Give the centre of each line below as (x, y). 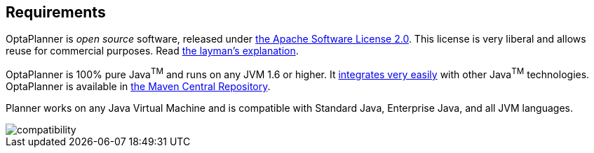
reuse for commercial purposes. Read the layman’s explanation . (152, 51)
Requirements (56, 12)
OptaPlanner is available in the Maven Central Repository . (138, 87)
